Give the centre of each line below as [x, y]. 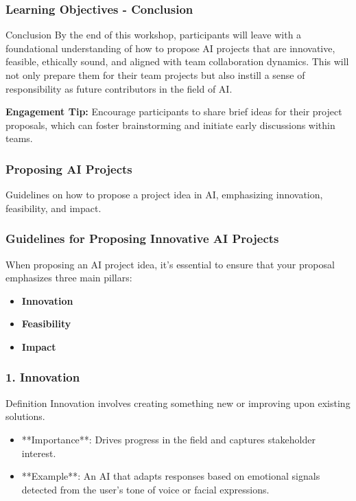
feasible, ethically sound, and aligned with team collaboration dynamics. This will [177, 61]
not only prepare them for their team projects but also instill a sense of [155, 75]
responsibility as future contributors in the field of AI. [119, 88]
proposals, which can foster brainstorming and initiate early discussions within [170, 125]
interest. [39, 453]
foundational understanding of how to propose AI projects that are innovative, [170, 48]
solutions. [25, 416]
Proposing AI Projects [69, 168]
